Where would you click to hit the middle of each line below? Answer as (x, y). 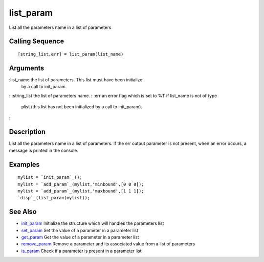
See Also (23, 212)
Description (27, 132)
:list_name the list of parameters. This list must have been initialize (76, 80)
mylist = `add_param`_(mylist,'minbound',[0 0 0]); (81, 184)
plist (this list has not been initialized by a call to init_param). (82, 107)
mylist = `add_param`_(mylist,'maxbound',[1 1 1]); (81, 191)
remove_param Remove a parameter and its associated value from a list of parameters (108, 244)
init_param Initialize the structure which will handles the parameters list (93, 223)
